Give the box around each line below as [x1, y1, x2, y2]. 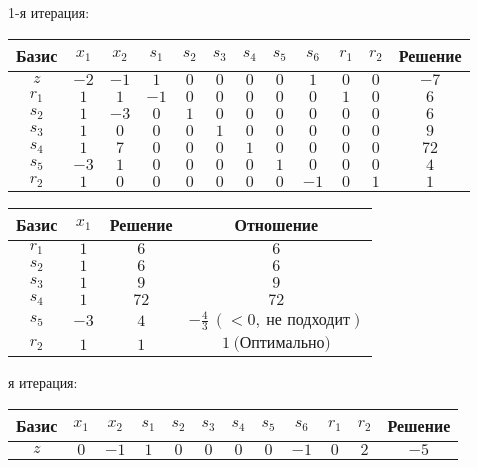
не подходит [266, 311, 351, 328]
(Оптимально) [233, 335, 331, 352]
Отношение [234, 212, 319, 236]
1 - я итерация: [8, 2, 90, 22]
